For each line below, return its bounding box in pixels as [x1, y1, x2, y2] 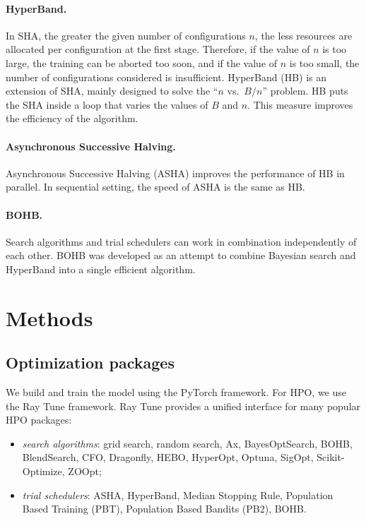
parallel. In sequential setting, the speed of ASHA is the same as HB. [6, 179, 305, 194]
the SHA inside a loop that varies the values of [6, 97, 208, 112]
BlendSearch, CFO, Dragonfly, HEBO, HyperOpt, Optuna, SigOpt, [22, 450, 314, 465]
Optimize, [22, 464, 65, 479]
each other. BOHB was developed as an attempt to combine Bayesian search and [6, 248, 356, 263]
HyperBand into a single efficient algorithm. [6, 261, 196, 276]
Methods [6, 303, 93, 332]
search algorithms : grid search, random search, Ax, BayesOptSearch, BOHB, [22, 436, 353, 450]
